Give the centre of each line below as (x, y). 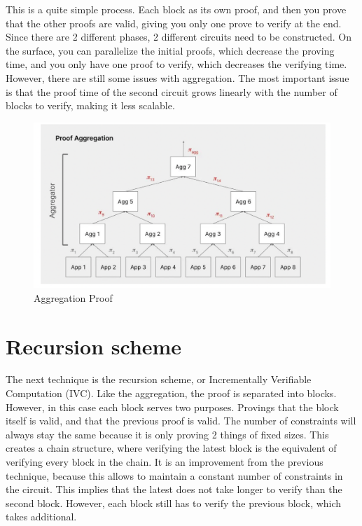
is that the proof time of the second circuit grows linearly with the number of (172, 91)
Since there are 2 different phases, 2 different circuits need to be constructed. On (179, 37)
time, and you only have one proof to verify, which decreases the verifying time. (176, 64)
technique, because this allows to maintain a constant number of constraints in (174, 475)
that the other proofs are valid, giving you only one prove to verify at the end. (174, 23)
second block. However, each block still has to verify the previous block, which (174, 503)
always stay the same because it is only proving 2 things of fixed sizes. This (167, 434)
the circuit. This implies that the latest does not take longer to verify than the (174, 489)
